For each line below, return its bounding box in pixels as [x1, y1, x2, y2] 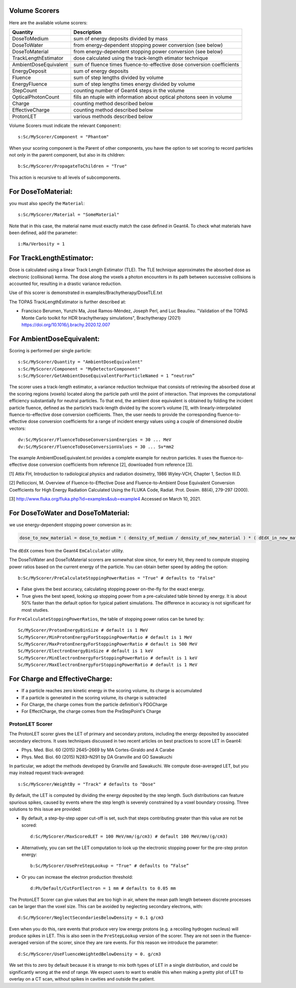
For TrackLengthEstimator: [9, 254, 94, 262]
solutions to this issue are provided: [9, 806, 81, 812]
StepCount [12, 87, 37, 94]
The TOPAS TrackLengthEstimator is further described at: [9, 299, 126, 305]
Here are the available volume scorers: [9, 20, 88, 26]
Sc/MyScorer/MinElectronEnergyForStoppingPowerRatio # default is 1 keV [18, 655, 197, 660]
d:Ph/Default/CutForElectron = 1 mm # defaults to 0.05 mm [30, 886, 176, 891]
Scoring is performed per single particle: [9, 347, 92, 353]
